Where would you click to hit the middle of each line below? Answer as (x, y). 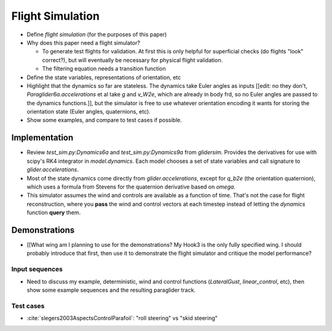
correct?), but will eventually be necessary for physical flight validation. (132, 60)
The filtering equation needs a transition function (104, 69)
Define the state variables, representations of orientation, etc (104, 77)
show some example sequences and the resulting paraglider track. (111, 290)
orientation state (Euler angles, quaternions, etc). (89, 112)
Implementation (42, 138)
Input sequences (37, 269)
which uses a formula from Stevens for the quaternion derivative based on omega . (131, 187)
